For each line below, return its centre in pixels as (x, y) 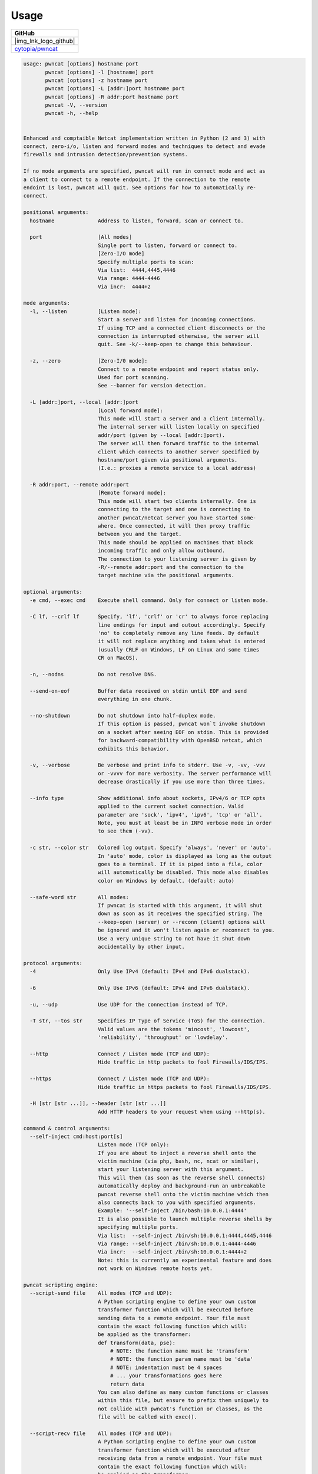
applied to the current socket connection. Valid (171, 807)
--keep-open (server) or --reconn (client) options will (182, 922)
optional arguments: (53, 592)
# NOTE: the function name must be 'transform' (180, 1351)
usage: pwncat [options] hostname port (81, 64)
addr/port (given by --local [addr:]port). (161, 435)
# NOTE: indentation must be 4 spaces (166, 1367)
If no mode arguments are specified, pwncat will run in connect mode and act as (145, 171)
